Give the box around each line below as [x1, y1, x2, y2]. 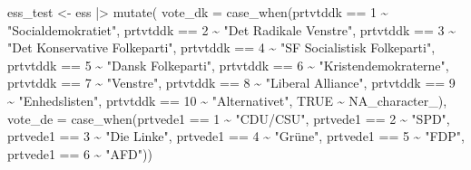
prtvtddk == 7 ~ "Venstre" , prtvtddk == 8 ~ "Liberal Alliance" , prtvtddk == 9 [7, 73, 456, 92]
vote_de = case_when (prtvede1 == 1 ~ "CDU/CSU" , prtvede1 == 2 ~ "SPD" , [7, 109, 450, 127]
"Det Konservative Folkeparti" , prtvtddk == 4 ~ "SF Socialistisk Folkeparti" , [7, 38, 436, 57]
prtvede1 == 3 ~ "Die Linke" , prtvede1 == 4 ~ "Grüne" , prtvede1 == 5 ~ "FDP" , [7, 127, 465, 146]
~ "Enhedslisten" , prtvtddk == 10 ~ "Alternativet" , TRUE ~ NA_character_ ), [7, 90, 447, 109]
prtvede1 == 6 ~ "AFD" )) [7, 144, 152, 163]
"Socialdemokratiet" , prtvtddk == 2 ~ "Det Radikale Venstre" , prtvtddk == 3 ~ [7, 20, 456, 39]
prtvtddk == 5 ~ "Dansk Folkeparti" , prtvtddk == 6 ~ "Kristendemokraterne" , [7, 55, 449, 74]
